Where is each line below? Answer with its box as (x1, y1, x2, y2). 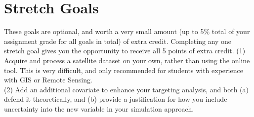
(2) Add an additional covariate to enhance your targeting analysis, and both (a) (4, 84, 249, 94)
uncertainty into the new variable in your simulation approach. (4, 103, 194, 114)
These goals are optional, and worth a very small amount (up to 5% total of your (4, 26, 250, 37)
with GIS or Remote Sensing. (4, 75, 92, 85)
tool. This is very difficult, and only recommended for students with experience (4, 65, 243, 75)
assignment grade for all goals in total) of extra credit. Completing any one (4, 36, 232, 46)
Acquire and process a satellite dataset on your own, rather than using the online (4, 55, 250, 65)
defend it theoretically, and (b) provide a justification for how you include (4, 94, 227, 104)
